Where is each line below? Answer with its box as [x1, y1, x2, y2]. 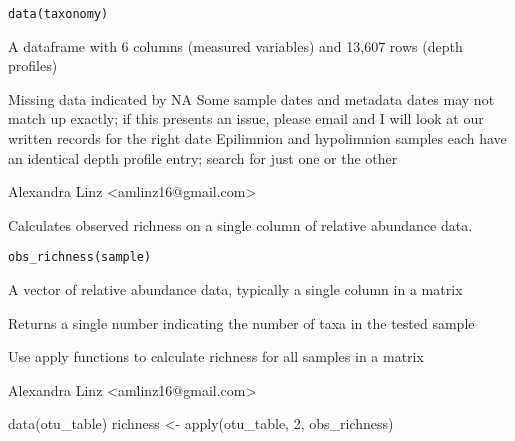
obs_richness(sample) [8, 250, 152, 265]
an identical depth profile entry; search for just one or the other [8, 147, 398, 168]
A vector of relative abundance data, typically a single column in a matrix [8, 279, 463, 300]
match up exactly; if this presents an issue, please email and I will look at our [8, 108, 484, 129]
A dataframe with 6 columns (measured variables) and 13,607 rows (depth [8, 35, 463, 56]
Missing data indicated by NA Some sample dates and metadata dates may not [8, 88, 495, 109]
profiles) [8, 55, 58, 76]
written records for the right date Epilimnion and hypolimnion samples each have [8, 128, 507, 149]
